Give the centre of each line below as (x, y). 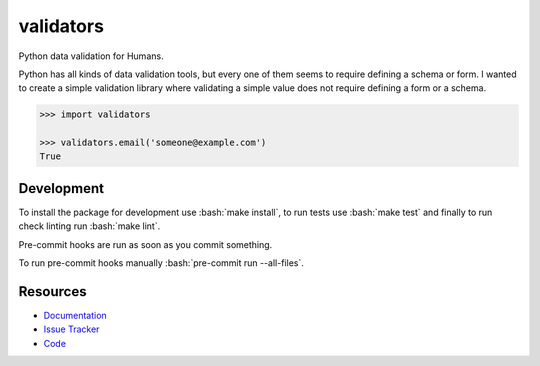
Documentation (75, 316)
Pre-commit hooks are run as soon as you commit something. (145, 244)
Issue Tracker (71, 329)
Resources (52, 291)
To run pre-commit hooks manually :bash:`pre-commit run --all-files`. (161, 263)
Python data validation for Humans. (91, 56)
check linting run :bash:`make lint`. (89, 226)
